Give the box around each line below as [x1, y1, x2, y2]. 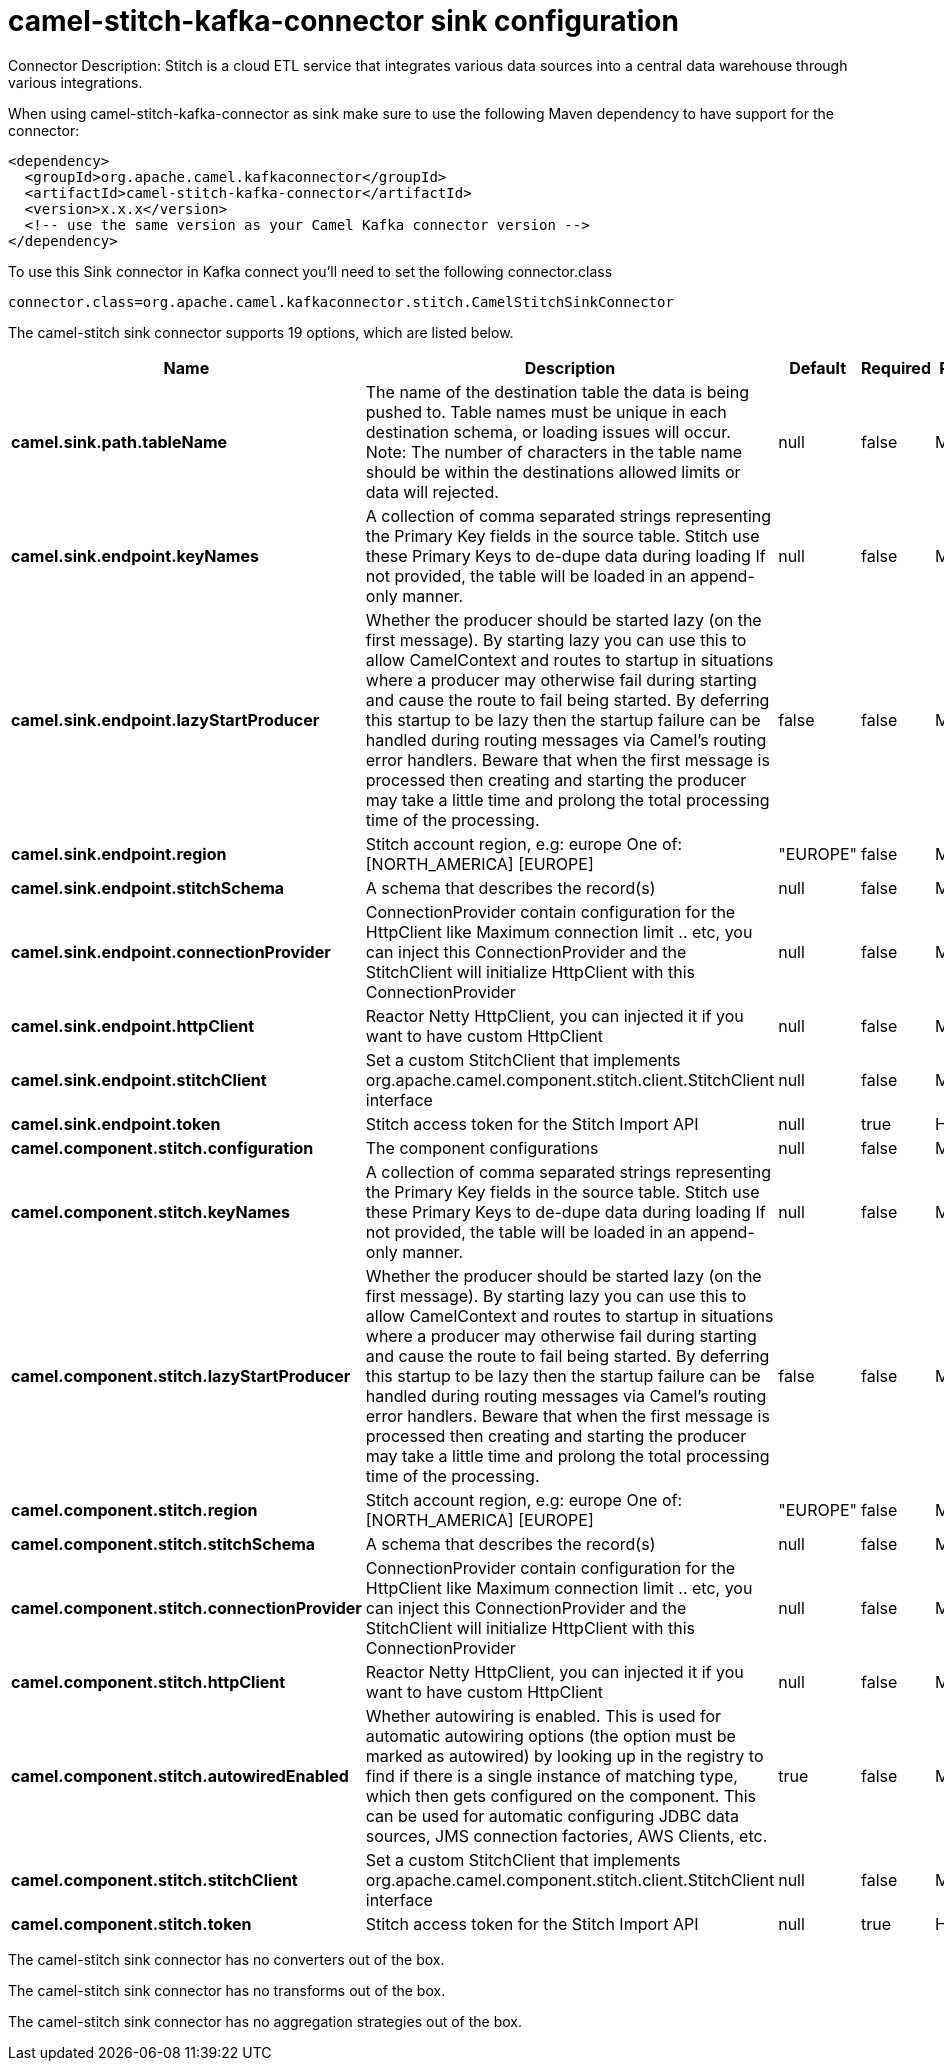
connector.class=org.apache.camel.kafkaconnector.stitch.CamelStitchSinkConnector [8, 293, 674, 310]
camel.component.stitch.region [11, 1499, 258, 1520]
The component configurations [365, 1137, 599, 1158]
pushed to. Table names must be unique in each [365, 401, 727, 422]
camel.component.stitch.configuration [11, 1137, 314, 1158]
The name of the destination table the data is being [365, 381, 749, 402]
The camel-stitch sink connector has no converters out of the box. [8, 1950, 445, 1968]
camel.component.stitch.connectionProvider [11, 1597, 362, 1618]
